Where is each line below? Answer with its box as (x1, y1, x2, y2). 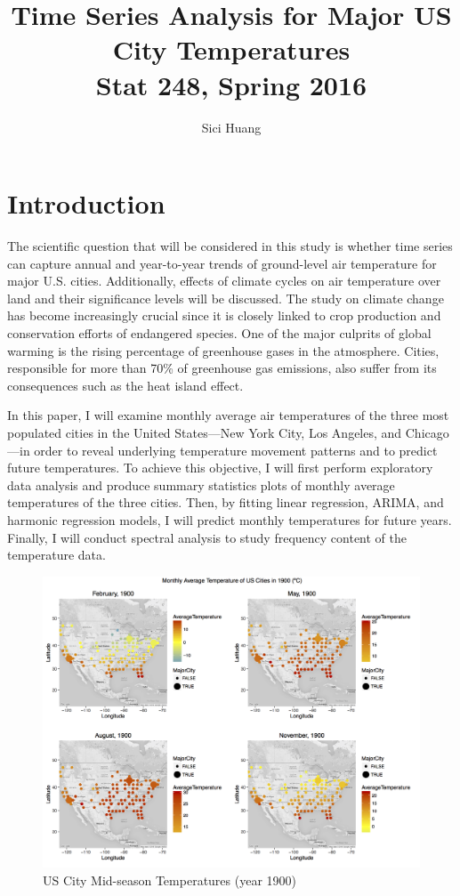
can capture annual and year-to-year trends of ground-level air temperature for (7, 254, 437, 272)
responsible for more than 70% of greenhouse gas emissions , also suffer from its (7, 359, 437, 377)
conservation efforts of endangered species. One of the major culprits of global (7, 324, 432, 342)
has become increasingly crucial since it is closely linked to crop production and (7, 306, 441, 325)
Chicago (405, 423, 449, 441)
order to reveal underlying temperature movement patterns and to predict (34, 440, 438, 459)
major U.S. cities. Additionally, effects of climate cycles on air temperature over (7, 271, 441, 290)
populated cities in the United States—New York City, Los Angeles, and (7, 423, 402, 441)
